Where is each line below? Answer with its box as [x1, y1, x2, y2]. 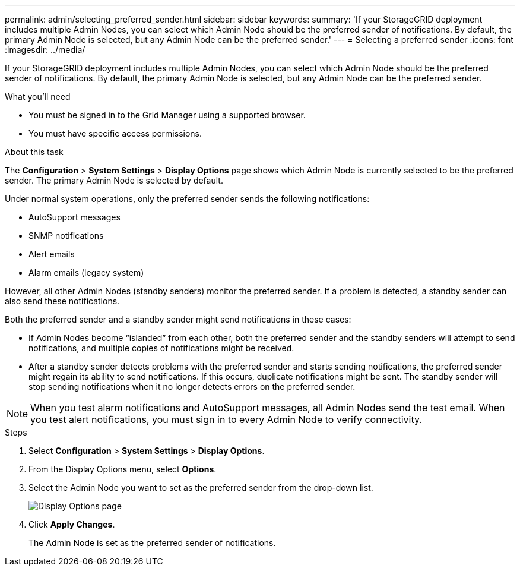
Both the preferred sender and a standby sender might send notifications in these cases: [5, 314, 351, 324]
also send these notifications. [5, 296, 120, 306]
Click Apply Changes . [28, 519, 115, 529]
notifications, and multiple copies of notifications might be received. [28, 343, 294, 353]
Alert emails [28, 249, 75, 259]
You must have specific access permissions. [28, 128, 202, 138]
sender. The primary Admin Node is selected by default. [5, 175, 223, 185]
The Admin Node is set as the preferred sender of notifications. [28, 538, 276, 548]
